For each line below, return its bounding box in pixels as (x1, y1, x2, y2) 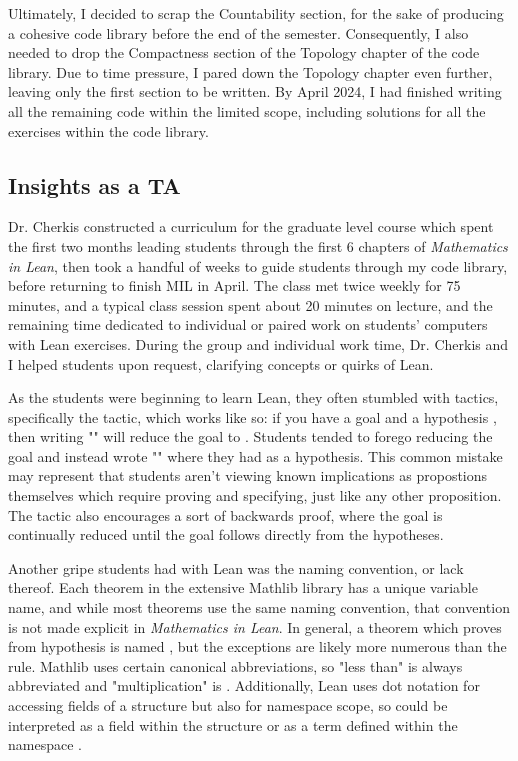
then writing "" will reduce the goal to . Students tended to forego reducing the (8, 426, 493, 447)
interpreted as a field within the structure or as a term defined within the (8, 714, 458, 735)
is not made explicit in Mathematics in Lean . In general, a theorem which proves (8, 616, 502, 637)
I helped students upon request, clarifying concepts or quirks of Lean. (8, 353, 434, 374)
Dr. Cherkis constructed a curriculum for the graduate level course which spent (8, 216, 494, 237)
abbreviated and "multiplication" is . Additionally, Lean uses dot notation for (8, 675, 480, 696)
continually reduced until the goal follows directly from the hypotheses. (8, 524, 444, 545)
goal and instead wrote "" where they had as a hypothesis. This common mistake (8, 445, 503, 466)
